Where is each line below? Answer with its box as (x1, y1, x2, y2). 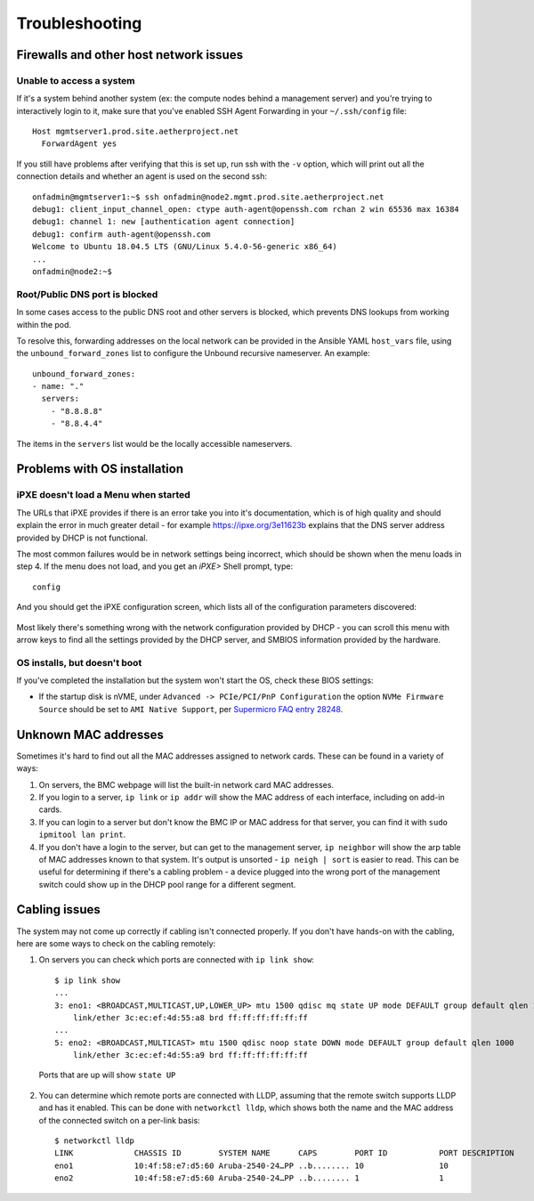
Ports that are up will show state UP (38, 1069, 176, 1081)
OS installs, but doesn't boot (16, 656, 142, 669)
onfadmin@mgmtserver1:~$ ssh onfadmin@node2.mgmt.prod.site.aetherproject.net (32, 191, 384, 202)
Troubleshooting (16, 13, 142, 33)
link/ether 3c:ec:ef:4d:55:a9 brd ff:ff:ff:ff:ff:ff (72, 1051, 309, 1060)
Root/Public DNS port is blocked (16, 288, 158, 300)
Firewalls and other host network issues (16, 47, 244, 62)
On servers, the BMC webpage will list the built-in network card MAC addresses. (38, 779, 334, 790)
